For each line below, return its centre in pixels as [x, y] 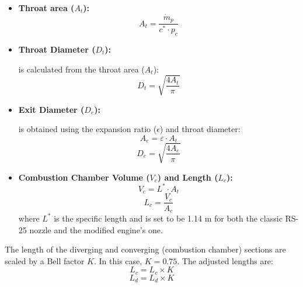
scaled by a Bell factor [45, 260]
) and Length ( [188, 177]
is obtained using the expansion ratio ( [88, 129]
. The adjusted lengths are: [225, 260]
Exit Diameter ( [51, 109]
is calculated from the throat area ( [81, 69]
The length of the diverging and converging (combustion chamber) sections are [145, 249]
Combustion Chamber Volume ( [84, 177]
